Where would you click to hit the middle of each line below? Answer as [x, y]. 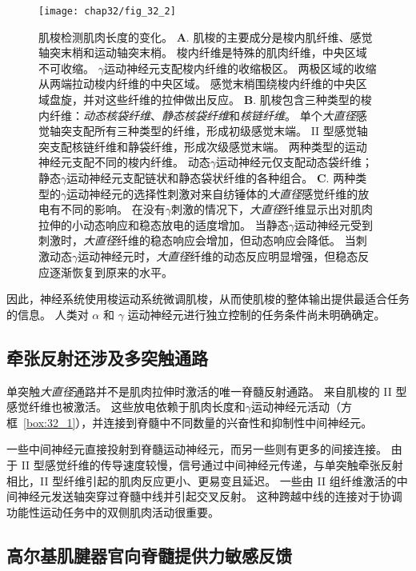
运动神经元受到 [333, 224]
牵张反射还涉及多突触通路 [107, 357]
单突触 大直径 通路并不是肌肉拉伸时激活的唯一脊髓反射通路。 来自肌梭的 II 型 [207, 391]
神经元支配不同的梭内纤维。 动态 [124, 162]
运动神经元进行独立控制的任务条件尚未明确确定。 [256, 314]
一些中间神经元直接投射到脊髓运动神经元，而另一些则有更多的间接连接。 [197, 449]
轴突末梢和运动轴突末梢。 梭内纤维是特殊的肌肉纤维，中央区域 [203, 52]
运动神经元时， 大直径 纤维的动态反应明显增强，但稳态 [218, 256]
